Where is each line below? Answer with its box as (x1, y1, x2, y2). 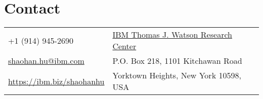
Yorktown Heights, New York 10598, (112, 69, 241, 81)
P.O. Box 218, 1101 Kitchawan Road (112, 55, 242, 67)
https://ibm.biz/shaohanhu (8, 75, 105, 87)
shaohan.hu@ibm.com (8, 55, 84, 67)
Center (112, 40, 137, 52)
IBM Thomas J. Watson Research (112, 29, 232, 41)
